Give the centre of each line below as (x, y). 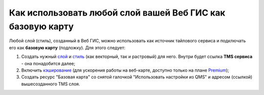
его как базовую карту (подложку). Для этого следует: (67, 47)
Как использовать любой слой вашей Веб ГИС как (117, 13)
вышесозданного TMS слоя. (51, 84)
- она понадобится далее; (48, 63)
